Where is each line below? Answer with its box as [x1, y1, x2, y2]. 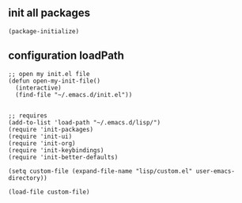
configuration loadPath [8, 49, 125, 63]
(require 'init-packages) [8, 125, 93, 133]
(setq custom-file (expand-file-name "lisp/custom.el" [8, 167, 193, 175]
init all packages [8, 6, 91, 20]
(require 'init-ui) [8, 132, 73, 140]
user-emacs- [195, 167, 236, 175]
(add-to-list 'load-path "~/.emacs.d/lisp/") [8, 118, 161, 126]
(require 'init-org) [8, 139, 77, 147]
